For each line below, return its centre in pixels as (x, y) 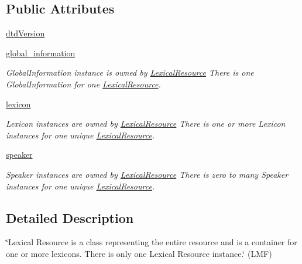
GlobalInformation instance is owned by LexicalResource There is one (130, 72)
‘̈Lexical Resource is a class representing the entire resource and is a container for (152, 242)
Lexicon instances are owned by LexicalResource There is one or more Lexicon (146, 123)
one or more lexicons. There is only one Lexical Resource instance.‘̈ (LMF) (139, 253)
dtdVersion (25, 33)
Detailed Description (70, 217)
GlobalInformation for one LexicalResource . (83, 84)
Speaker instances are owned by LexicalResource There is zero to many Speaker (147, 174)
